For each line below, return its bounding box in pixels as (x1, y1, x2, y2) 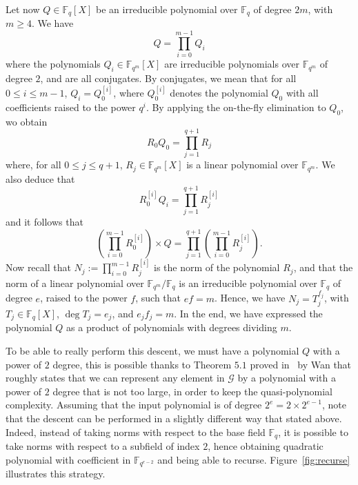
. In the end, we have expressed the (174, 306, 323, 320)
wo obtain (6, 114, 48, 128)
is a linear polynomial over (186, 157, 299, 172)
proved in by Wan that (250, 357, 352, 371)
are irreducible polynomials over (164, 57, 299, 71)
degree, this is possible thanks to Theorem (52, 357, 232, 371)
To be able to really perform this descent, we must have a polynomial (6, 344, 299, 358)
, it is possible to (278, 424, 348, 439)
